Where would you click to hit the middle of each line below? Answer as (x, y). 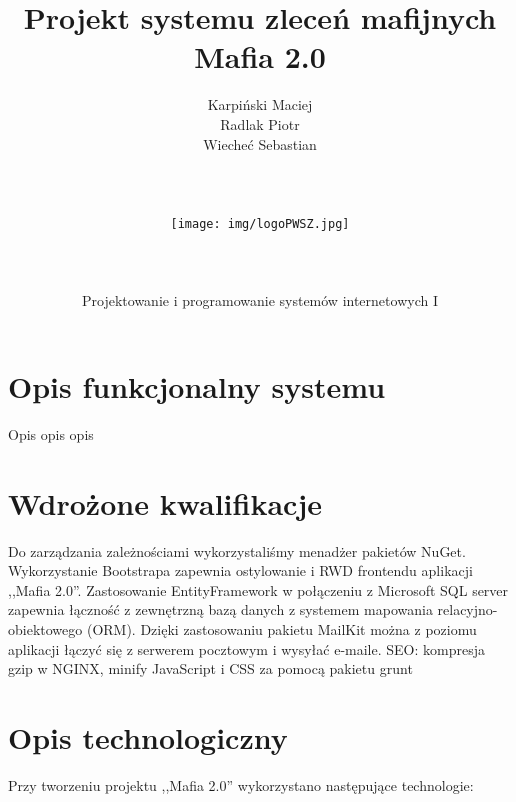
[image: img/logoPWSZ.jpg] (260, 223)
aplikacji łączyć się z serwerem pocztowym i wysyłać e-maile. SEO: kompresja (246, 648)
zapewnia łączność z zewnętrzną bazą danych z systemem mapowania (220, 609)
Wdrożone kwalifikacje (165, 502)
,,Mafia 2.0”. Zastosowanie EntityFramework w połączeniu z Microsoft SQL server (258, 589)
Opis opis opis (51, 433)
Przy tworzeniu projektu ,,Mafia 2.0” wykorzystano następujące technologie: (241, 784)
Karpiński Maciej (260, 104)
